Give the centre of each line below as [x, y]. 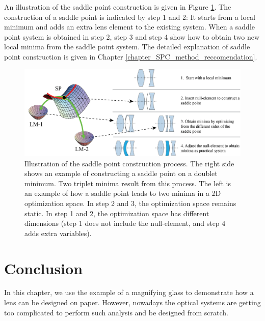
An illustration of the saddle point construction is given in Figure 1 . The [118, 7]
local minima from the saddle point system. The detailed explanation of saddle [127, 47]
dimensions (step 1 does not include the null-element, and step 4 [125, 223]
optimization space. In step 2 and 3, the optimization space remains [130, 203]
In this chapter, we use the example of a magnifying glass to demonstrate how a [129, 292]
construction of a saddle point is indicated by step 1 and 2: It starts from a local [130, 17]
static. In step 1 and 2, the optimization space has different [117, 213]
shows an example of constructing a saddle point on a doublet [121, 173]
